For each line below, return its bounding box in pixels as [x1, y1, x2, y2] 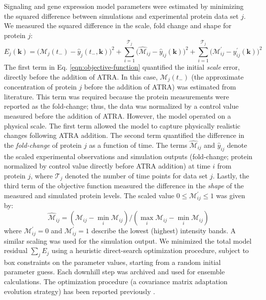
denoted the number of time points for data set [65, 170, 208, 180]
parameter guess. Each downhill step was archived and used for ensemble [4, 266, 225, 277]
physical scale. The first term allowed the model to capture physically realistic [4, 120, 241, 130]
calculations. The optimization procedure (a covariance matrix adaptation [4, 276, 228, 287]
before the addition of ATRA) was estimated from [84, 82, 236, 92]
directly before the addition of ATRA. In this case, [4, 71, 158, 82]
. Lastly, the [213, 170, 249, 180]
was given [216, 190, 245, 200]
